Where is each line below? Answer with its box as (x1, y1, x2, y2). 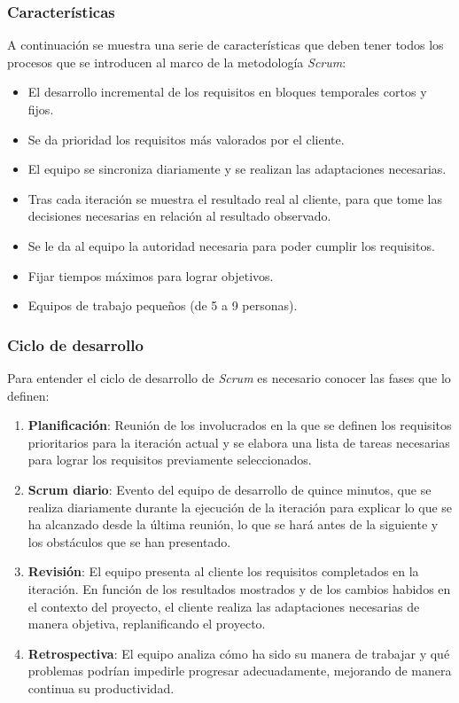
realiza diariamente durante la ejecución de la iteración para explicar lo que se (27, 497, 453, 516)
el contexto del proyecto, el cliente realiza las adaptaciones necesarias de (27, 597, 420, 615)
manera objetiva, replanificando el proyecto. (27, 614, 266, 633)
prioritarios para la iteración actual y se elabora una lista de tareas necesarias (27, 433, 450, 451)
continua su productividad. (27, 678, 175, 697)
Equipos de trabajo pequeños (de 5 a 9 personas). (27, 296, 298, 315)
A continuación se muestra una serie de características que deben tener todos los (7, 35, 444, 54)
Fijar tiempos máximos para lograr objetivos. (27, 266, 274, 285)
